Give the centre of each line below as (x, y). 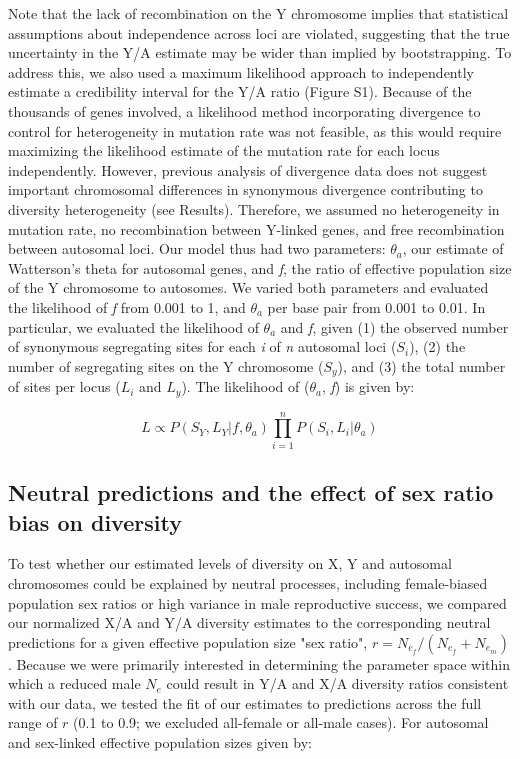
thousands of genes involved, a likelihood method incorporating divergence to (244, 110)
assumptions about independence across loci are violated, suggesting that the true (259, 32)
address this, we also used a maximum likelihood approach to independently (241, 71)
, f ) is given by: (368, 386)
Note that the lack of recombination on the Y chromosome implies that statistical (258, 13)
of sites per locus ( (64, 386)
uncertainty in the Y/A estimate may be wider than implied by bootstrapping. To (260, 52)
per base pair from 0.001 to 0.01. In (376, 306)
